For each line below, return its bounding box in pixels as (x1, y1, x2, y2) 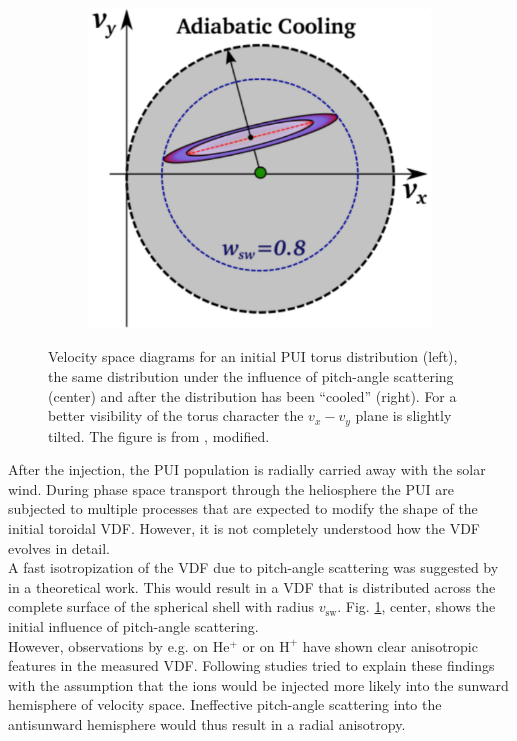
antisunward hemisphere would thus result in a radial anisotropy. (8, 713, 406, 734)
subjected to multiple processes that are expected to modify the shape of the (8, 498, 478, 519)
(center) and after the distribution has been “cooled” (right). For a (48, 385, 457, 406)
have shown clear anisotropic (302, 635, 478, 656)
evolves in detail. (8, 537, 110, 558)
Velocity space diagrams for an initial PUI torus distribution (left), (48, 346, 458, 367)
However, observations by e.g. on (8, 635, 209, 656)
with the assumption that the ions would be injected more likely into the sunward (8, 674, 509, 695)
